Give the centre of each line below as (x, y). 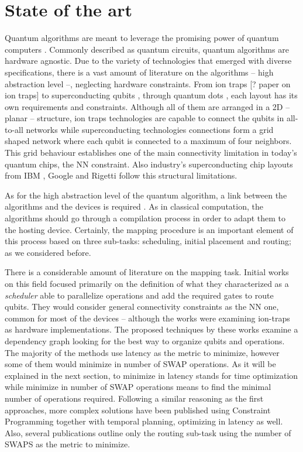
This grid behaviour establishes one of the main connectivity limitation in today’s (151, 153)
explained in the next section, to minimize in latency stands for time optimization (151, 375)
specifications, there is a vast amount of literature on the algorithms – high (139, 72)
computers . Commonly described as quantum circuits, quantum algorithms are (147, 49)
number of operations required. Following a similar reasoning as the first (134, 398)
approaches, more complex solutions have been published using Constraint (138, 410)
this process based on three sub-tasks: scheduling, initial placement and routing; (148, 241)
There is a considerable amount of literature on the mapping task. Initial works (147, 272)
